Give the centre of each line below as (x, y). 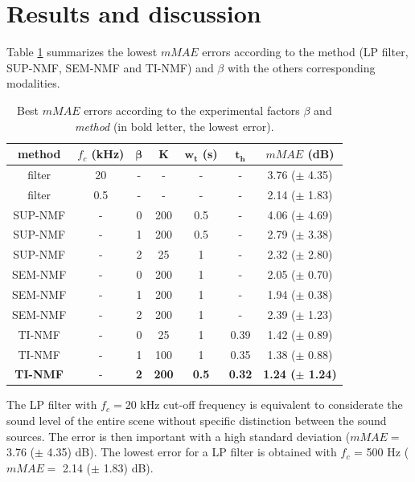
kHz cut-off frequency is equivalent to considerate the (271, 404)
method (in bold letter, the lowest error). (174, 126)
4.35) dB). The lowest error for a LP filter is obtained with (192, 452)
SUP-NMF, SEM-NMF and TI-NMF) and (110, 67)
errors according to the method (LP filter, (305, 52)
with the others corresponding (301, 67)
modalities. (33, 83)
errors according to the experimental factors (192, 110)
